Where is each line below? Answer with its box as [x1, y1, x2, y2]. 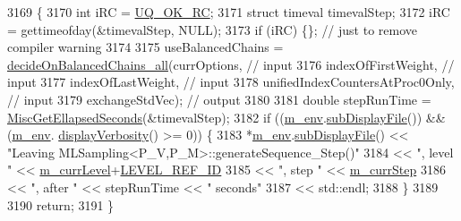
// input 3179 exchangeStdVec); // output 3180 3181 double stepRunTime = [7, 89, 431, 108]
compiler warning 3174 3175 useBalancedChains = [7, 38, 284, 56]
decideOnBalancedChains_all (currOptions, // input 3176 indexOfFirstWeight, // [7, 55, 455, 73]
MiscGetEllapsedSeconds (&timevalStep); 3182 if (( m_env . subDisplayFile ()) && [7, 107, 446, 126]
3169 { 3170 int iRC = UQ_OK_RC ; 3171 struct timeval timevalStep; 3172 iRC [7, 3, 450, 21]
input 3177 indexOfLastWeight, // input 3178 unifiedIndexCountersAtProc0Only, [7, 72, 455, 91]
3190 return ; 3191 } [7, 195, 115, 214]
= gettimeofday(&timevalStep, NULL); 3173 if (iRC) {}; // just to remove [7, 20, 418, 38]
